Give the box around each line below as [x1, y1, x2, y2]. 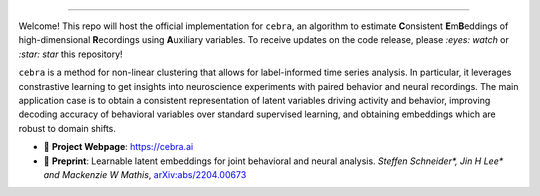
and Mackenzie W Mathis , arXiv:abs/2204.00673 [43, 168, 247, 180]
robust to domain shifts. [18, 122, 117, 134]
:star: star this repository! [18, 48, 124, 60]
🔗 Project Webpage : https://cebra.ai [43, 141, 194, 153]
